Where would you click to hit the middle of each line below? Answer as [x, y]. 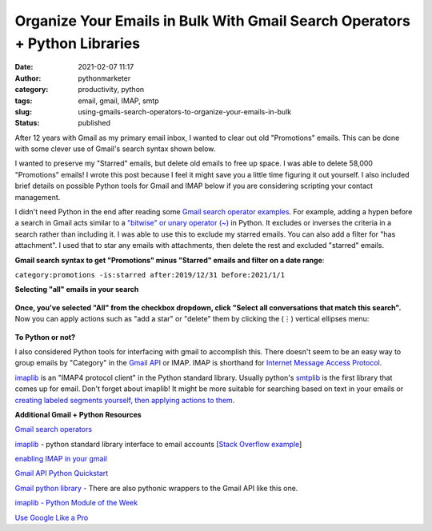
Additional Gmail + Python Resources [78, 414]
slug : [23, 111]
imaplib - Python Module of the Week [76, 503]
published [94, 123]
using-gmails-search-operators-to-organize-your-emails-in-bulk [185, 111]
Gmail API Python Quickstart [62, 473]
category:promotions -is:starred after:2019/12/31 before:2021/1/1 [150, 275]
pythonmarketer [104, 78]
